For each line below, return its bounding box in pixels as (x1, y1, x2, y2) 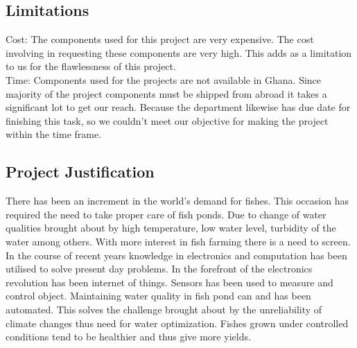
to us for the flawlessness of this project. (6, 59, 176, 73)
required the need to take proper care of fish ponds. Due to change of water (6, 207, 326, 221)
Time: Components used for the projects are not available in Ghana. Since (6, 72, 322, 87)
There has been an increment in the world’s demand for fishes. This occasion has (6, 193, 349, 208)
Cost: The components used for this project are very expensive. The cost (6, 32, 314, 46)
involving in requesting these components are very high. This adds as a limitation (6, 45, 352, 60)
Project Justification (6, 161, 155, 182)
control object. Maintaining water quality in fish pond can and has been (6, 288, 311, 303)
